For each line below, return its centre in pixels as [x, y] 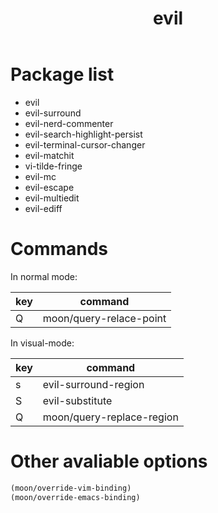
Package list [62, 74]
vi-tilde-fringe [53, 166]
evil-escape [49, 187]
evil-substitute [77, 400]
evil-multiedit [52, 198]
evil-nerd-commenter [69, 123]
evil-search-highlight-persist [83, 134]
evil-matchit [49, 155]
